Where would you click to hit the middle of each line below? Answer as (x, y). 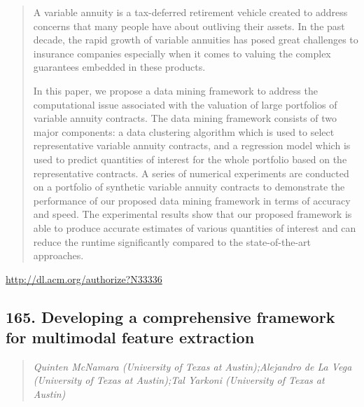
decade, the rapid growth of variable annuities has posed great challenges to (196, 40)
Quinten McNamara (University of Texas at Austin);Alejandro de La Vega (192, 366)
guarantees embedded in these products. (119, 67)
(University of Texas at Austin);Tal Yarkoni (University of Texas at (179, 380)
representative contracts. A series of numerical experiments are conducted (191, 173)
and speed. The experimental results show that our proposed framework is (192, 214)
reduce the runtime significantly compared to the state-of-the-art (172, 241)
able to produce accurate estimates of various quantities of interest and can (195, 227)
